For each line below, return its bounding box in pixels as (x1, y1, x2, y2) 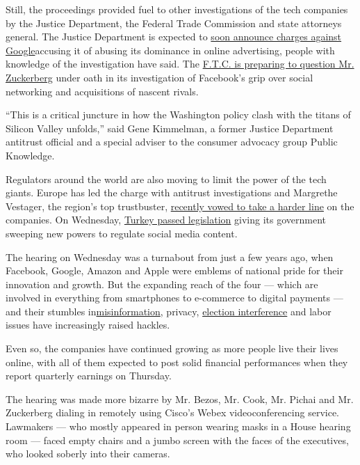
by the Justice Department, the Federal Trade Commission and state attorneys (6, 15, 342, 30)
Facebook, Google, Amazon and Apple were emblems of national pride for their (6, 263, 343, 278)
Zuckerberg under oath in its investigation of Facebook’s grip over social (6, 70, 313, 84)
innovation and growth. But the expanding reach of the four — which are (6, 276, 318, 291)
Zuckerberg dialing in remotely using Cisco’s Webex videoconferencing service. (6, 405, 340, 420)
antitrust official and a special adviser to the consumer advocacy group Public (6, 134, 338, 149)
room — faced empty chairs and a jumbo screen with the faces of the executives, (6, 432, 349, 447)
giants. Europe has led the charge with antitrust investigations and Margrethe (6, 185, 338, 200)
